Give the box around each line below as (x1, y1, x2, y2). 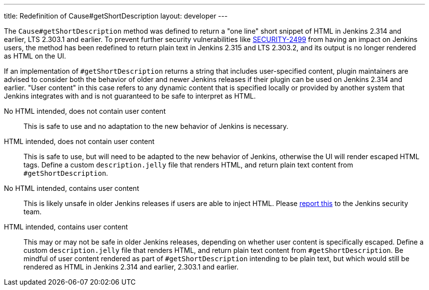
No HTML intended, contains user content (4, 184, 139, 192)
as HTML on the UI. (4, 52, 66, 60)
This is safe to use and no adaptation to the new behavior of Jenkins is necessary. (24, 122, 288, 130)
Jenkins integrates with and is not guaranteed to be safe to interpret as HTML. (4, 92, 256, 100)
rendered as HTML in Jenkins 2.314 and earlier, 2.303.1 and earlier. (24, 263, 238, 271)
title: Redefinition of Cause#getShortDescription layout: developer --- (4, 12, 228, 20)
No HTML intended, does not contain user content (4, 107, 166, 115)
